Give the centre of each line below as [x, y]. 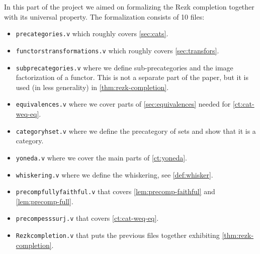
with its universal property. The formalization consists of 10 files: [104, 16]
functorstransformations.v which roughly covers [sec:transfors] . [117, 50]
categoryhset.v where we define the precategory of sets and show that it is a [136, 131]
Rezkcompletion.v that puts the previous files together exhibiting [118, 235]
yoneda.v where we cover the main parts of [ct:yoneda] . [101, 157]
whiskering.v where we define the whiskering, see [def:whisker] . [114, 174]
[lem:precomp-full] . [45, 201]
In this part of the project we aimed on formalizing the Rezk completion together [129, 7]
